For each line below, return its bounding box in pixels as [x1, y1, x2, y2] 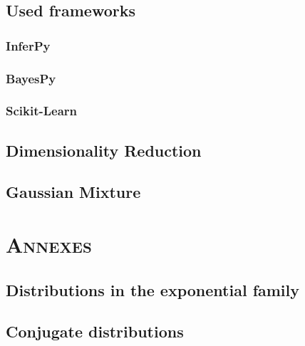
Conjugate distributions [6, 320, 184, 342]
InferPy [6, 36, 51, 54]
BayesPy [6, 69, 56, 87]
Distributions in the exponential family [6, 278, 300, 300]
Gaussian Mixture [6, 181, 141, 203]
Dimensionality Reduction [6, 139, 202, 161]
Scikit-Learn [6, 102, 78, 120]
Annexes [6, 230, 92, 259]
